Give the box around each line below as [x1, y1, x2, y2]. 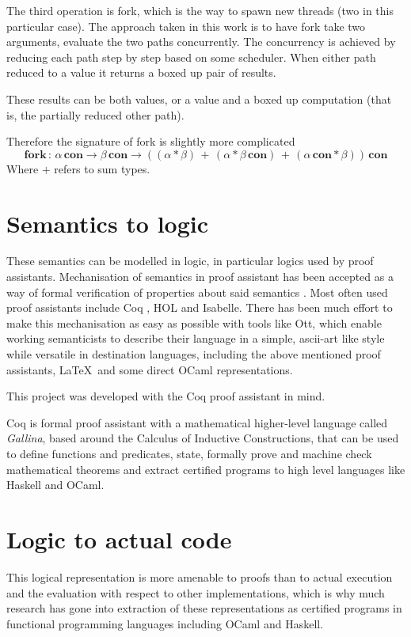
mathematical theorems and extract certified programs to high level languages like [6, 461, 405, 477]
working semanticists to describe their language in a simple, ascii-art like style [6, 330, 385, 347]
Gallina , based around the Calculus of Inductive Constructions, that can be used [6, 430, 399, 446]
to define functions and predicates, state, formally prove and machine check [6, 446, 372, 461]
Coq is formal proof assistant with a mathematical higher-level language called [6, 414, 388, 430]
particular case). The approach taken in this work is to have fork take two [6, 17, 366, 34]
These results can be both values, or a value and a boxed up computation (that [6, 90, 392, 107]
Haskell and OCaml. [6, 476, 105, 493]
